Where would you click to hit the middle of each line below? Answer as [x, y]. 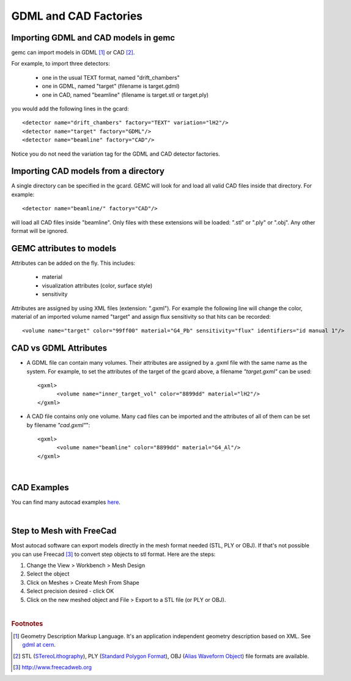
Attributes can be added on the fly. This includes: [73, 263]
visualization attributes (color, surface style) [97, 286]
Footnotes [27, 623]
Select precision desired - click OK [70, 591]
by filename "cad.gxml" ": [58, 425]
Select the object [48, 574]
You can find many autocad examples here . [66, 502]
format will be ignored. [40, 231]
